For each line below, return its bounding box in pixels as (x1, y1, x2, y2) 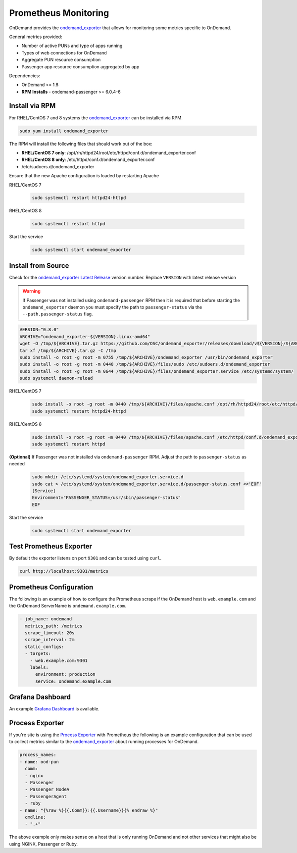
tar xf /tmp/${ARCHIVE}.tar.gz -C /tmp (19, 348, 116, 353)
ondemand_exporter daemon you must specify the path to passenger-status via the (22, 304, 202, 310)
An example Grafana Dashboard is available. (9, 706, 100, 712)
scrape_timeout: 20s (25, 630, 75, 636)
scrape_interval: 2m (25, 637, 75, 643)
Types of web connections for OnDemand (21, 50, 107, 55)
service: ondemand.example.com (35, 678, 111, 684)
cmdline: (25, 814, 46, 820)
